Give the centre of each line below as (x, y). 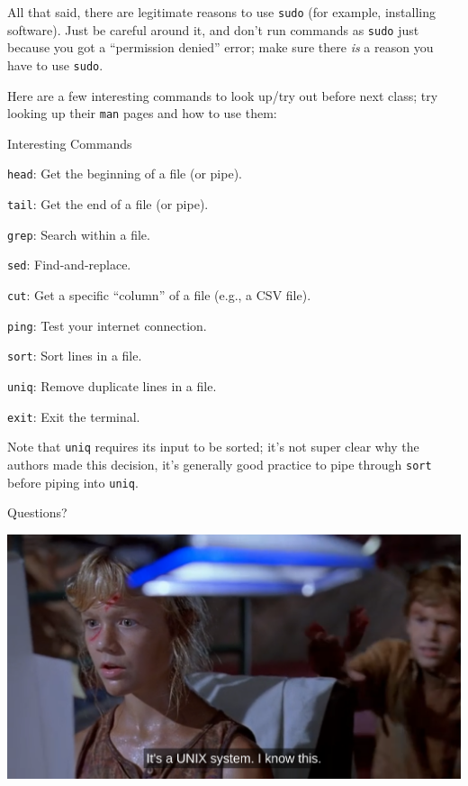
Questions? (37, 512)
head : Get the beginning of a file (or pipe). (125, 174)
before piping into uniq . (73, 482)
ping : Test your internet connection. (107, 325)
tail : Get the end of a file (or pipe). (108, 204)
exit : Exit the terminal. (74, 416)
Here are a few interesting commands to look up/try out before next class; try (223, 95)
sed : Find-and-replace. (69, 265)
